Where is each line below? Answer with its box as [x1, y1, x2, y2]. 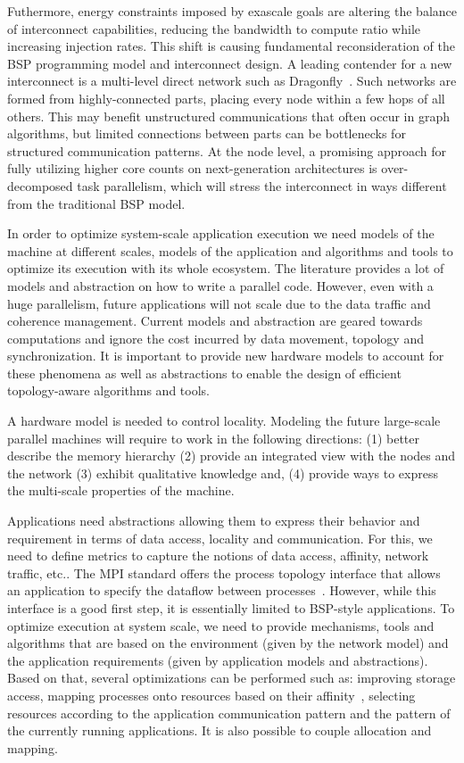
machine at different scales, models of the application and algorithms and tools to [7, 241, 453, 260]
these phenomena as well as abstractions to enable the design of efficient [7, 363, 402, 382]
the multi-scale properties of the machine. [7, 481, 235, 500]
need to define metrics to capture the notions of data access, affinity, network [7, 546, 429, 565]
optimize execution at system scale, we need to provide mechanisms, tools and [7, 616, 435, 634]
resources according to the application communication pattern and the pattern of [7, 703, 451, 722]
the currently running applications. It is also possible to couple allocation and [7, 721, 432, 740]
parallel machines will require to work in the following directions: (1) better [7, 428, 420, 447]
